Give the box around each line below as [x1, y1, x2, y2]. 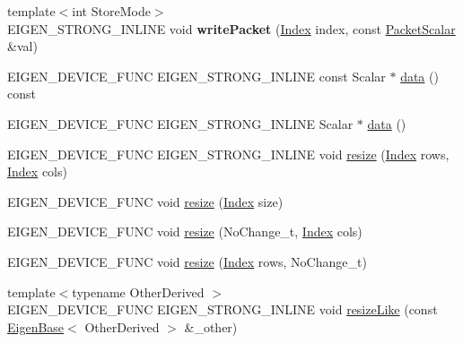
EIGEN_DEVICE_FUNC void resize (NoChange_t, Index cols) [7, 222, 363, 241]
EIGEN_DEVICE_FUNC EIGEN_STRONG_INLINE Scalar [7, 114, 354, 133]
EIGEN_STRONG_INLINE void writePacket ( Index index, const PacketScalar [7, 19, 456, 38]
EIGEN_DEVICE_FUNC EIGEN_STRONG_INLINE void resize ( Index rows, [7, 144, 450, 163]
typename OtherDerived [72, 282, 205, 301]
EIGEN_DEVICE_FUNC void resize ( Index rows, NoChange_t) [7, 252, 367, 270]
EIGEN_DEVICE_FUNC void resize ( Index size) [7, 192, 284, 210]
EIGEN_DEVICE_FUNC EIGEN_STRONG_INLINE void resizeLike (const [7, 300, 438, 319]
